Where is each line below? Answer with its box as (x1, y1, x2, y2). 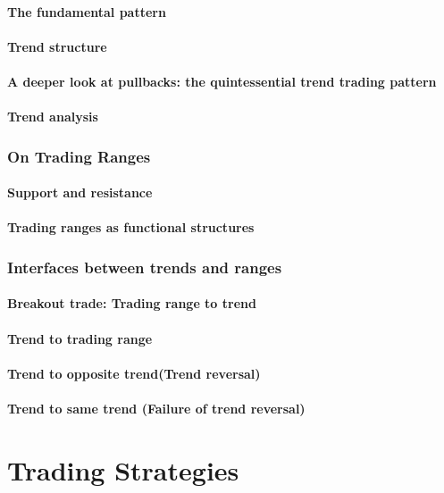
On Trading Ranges (7, 145, 151, 167)
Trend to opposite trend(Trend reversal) (7, 363, 261, 382)
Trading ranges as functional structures (7, 218, 255, 237)
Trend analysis (7, 107, 98, 126)
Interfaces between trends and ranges (7, 255, 282, 278)
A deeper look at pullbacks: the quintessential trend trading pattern (7, 71, 437, 90)
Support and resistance (7, 183, 153, 202)
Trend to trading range (7, 329, 153, 347)
